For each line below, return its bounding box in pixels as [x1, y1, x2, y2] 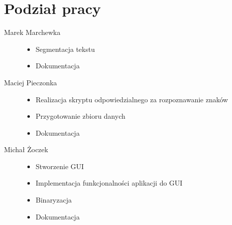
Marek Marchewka [4, 27, 61, 37]
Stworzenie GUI [35, 161, 84, 171]
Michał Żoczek [4, 144, 48, 155]
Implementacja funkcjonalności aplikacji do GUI [35, 178, 183, 188]
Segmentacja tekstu [35, 43, 95, 54]
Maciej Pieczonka [4, 77, 57, 87]
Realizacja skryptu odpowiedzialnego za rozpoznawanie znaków [35, 94, 228, 104]
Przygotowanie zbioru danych [35, 111, 125, 121]
